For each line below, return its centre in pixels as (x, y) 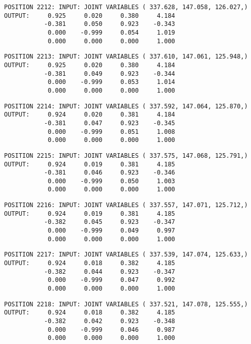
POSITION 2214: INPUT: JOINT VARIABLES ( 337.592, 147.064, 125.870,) (126, 106)
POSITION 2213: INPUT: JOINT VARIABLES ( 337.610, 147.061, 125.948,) (126, 57)
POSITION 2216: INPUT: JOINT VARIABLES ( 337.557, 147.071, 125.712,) (126, 205)
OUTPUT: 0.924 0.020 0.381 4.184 (90, 115)
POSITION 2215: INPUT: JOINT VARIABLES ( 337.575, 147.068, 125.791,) (126, 155)
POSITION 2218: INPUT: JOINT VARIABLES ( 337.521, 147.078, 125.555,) (126, 304)
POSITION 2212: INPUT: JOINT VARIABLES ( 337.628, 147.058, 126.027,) (126, 7)
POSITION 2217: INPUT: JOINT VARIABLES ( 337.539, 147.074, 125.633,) (126, 255)
